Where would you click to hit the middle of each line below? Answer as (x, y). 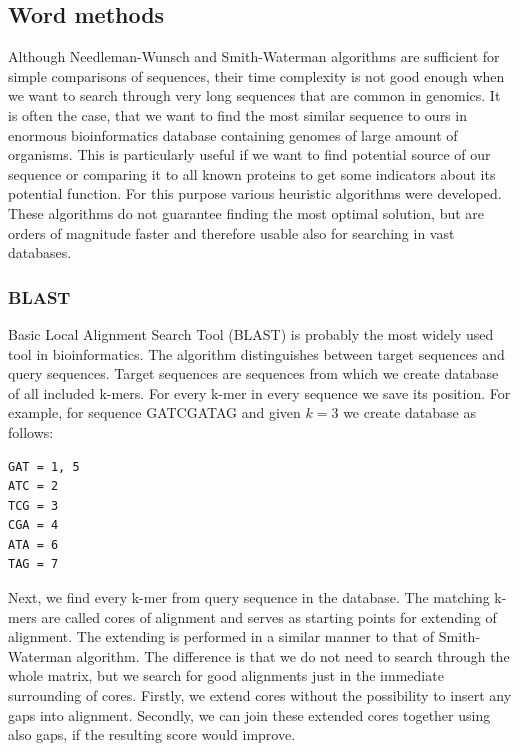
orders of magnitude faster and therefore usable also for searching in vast (231, 232)
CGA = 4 (33, 525)
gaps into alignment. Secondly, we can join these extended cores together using (249, 714)
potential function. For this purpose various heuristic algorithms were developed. (255, 193)
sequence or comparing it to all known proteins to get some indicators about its (252, 173)
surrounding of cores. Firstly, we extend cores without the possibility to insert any (260, 695)
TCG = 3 (33, 505)
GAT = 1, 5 (44, 466)
